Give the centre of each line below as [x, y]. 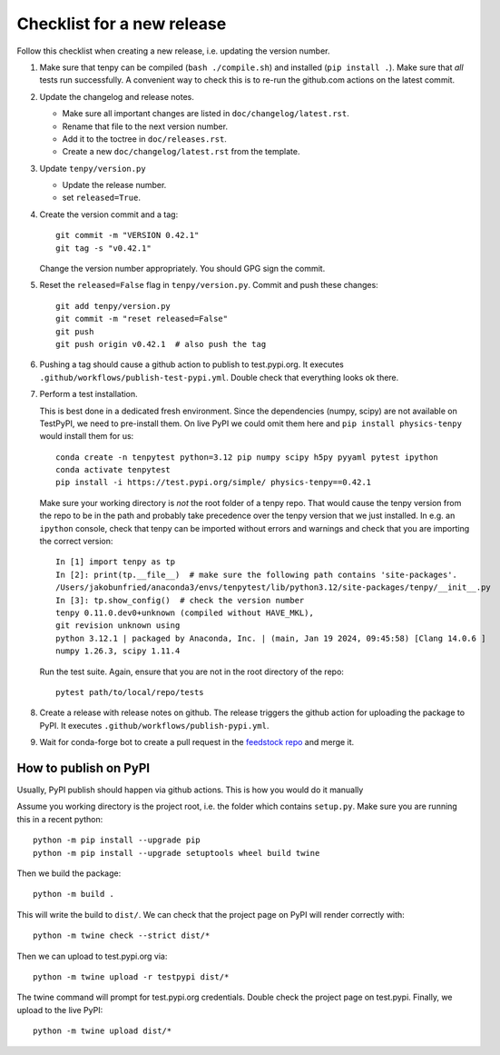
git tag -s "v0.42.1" [103, 248]
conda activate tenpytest [113, 470]
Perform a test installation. [88, 394]
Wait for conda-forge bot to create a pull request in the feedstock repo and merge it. [197, 742]
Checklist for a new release [122, 24]
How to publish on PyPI [83, 768]
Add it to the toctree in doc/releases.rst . [144, 139]
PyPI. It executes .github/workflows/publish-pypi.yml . [154, 725]
